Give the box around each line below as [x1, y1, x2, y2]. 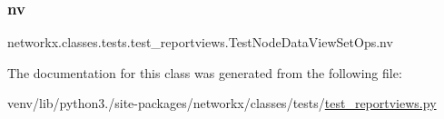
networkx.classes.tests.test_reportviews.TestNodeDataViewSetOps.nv [7, 33, 393, 52]
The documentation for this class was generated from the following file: [7, 63, 402, 82]
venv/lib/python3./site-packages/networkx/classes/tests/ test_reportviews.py [7, 94, 437, 113]
